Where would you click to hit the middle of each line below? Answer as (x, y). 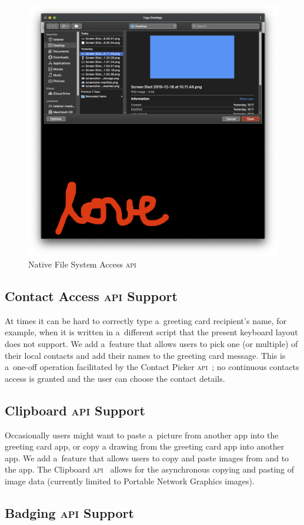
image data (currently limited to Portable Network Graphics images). (130, 481)
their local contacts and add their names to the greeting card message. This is (145, 355)
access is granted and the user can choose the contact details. (115, 378)
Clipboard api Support (75, 410)
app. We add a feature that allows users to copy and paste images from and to (147, 458)
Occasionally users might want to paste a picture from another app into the (142, 435)
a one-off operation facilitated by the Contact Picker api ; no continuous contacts (152, 367)
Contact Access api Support (91, 296)
